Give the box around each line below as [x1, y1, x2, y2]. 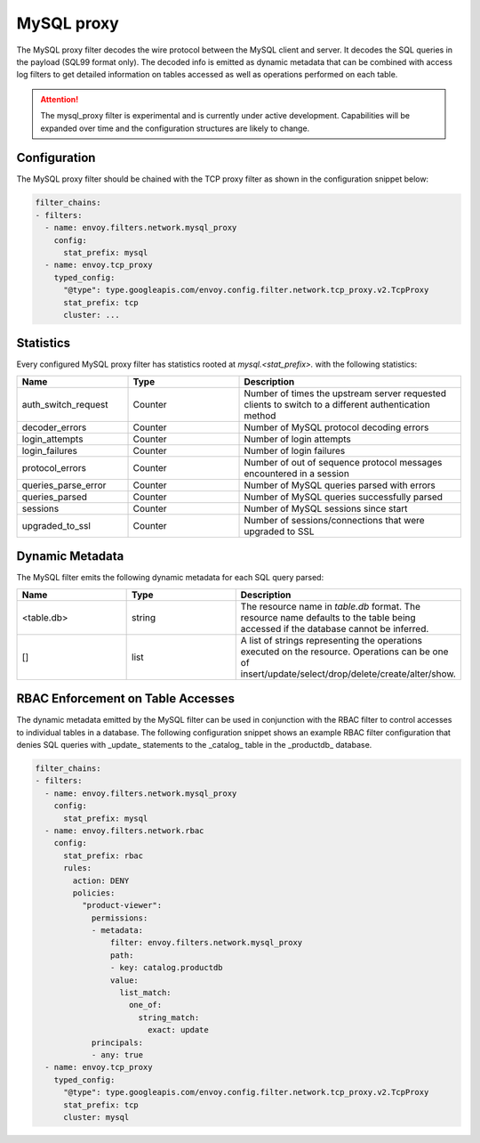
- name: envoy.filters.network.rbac [44, 825, 204, 836]
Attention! [40, 93, 79, 104]
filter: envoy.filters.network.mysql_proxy [109, 937, 303, 948]
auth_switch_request [21, 398, 108, 410]
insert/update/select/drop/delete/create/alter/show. [240, 668, 457, 680]
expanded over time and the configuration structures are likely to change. [40, 123, 310, 134]
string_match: [138, 1012, 200, 1023]
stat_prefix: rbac [63, 850, 144, 861]
